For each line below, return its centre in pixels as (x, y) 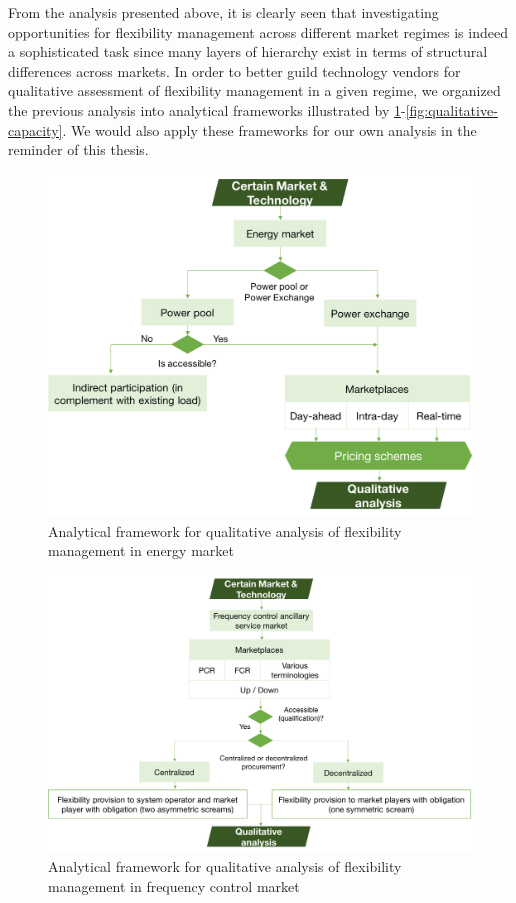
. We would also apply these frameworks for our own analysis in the (269, 129)
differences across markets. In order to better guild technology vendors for (234, 70)
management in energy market (141, 550)
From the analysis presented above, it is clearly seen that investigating (223, 12)
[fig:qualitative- (451, 109)
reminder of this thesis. (78, 149)
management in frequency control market (174, 885)
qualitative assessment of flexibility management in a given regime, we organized (254, 90)
